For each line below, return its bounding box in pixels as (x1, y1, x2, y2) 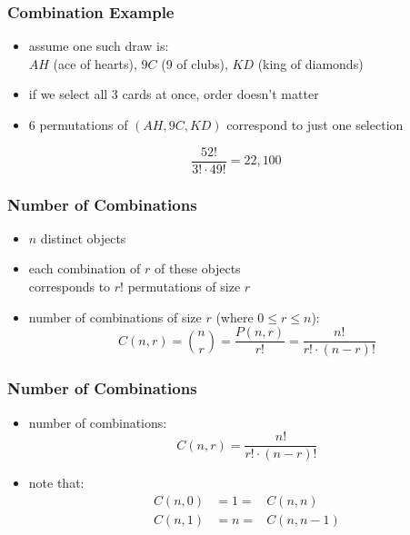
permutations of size (127, 277, 241, 296)
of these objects (154, 259, 241, 278)
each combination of (28, 259, 141, 278)
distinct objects (40, 228, 126, 247)
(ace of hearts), (53, 54, 137, 73)
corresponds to (28, 277, 111, 296)
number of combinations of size (28, 307, 202, 326)
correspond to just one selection (226, 115, 404, 134)
